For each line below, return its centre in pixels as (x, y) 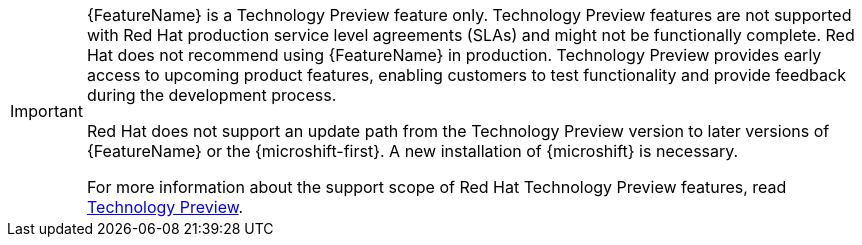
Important (46, 111)
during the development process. (211, 95)
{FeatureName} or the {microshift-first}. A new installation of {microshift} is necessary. (412, 151)
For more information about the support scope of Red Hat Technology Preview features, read (436, 187)
